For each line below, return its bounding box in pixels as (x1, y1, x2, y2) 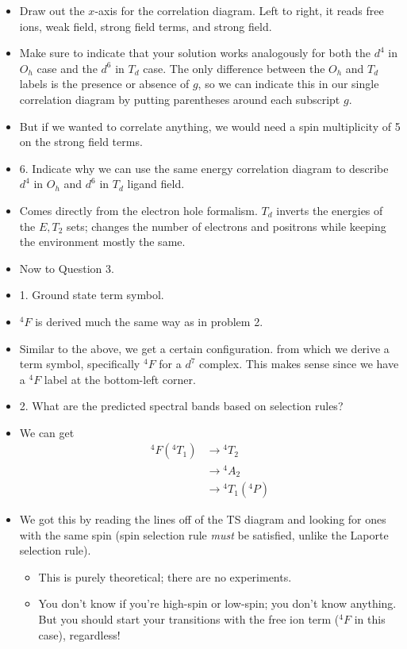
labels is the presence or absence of (19, 75, 190, 92)
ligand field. (127, 175, 185, 192)
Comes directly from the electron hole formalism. (19, 202, 258, 218)
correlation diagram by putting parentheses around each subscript (19, 90, 340, 107)
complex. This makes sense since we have (199, 355, 399, 372)
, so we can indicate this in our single (198, 75, 379, 92)
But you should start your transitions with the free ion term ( (38, 611, 340, 628)
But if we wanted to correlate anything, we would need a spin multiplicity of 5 (19, 117, 401, 134)
